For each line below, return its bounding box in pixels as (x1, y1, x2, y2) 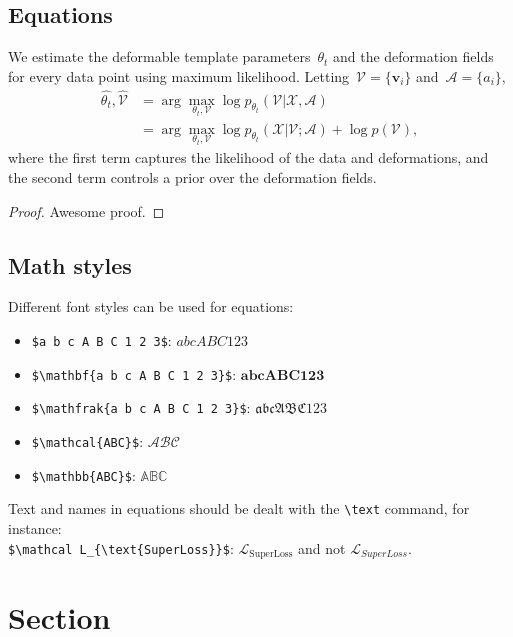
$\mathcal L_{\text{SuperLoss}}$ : (8, 537, 234, 558)
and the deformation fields (332, 46, 494, 67)
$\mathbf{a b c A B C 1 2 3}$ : (31, 363, 237, 384)
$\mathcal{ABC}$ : (31, 430, 144, 451)
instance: (8, 517, 62, 538)
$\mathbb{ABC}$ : (31, 464, 136, 485)
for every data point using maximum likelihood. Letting (8, 65, 350, 86)
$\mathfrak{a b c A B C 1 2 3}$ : (31, 397, 251, 418)
